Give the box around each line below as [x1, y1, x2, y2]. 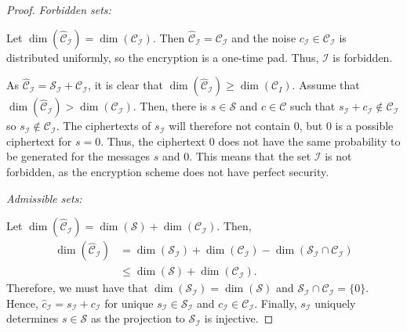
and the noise [231, 29, 296, 45]
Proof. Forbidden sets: [6, 2, 111, 17]
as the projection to [90, 310, 185, 327]
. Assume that [292, 77, 360, 93]
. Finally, [254, 294, 297, 311]
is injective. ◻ [204, 310, 274, 327]
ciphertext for [6, 132, 72, 149]
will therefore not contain [169, 117, 291, 134]
